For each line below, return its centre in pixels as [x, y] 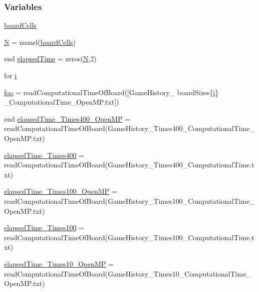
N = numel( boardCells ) [40, 42]
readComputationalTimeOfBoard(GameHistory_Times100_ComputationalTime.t [129, 237]
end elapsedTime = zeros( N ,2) [50, 59]
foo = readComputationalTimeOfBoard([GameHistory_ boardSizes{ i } [112, 92]
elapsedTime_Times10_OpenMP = [59, 263]
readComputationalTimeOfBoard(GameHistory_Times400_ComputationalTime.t [129, 165]
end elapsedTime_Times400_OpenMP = [67, 118]
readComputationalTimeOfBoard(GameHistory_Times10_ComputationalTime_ [128, 273]
